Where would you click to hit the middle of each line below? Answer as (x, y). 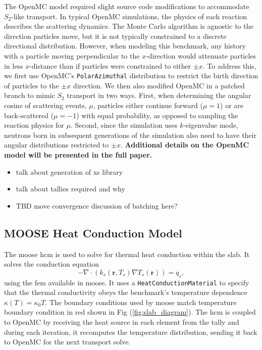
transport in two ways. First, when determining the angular (159, 95)
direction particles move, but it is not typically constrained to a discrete (115, 36)
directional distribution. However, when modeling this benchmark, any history (125, 46)
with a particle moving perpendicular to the (72, 55)
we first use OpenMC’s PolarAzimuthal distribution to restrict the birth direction (131, 76)
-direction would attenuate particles (201, 55)
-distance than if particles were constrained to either (110, 65)
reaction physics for (34, 125)
